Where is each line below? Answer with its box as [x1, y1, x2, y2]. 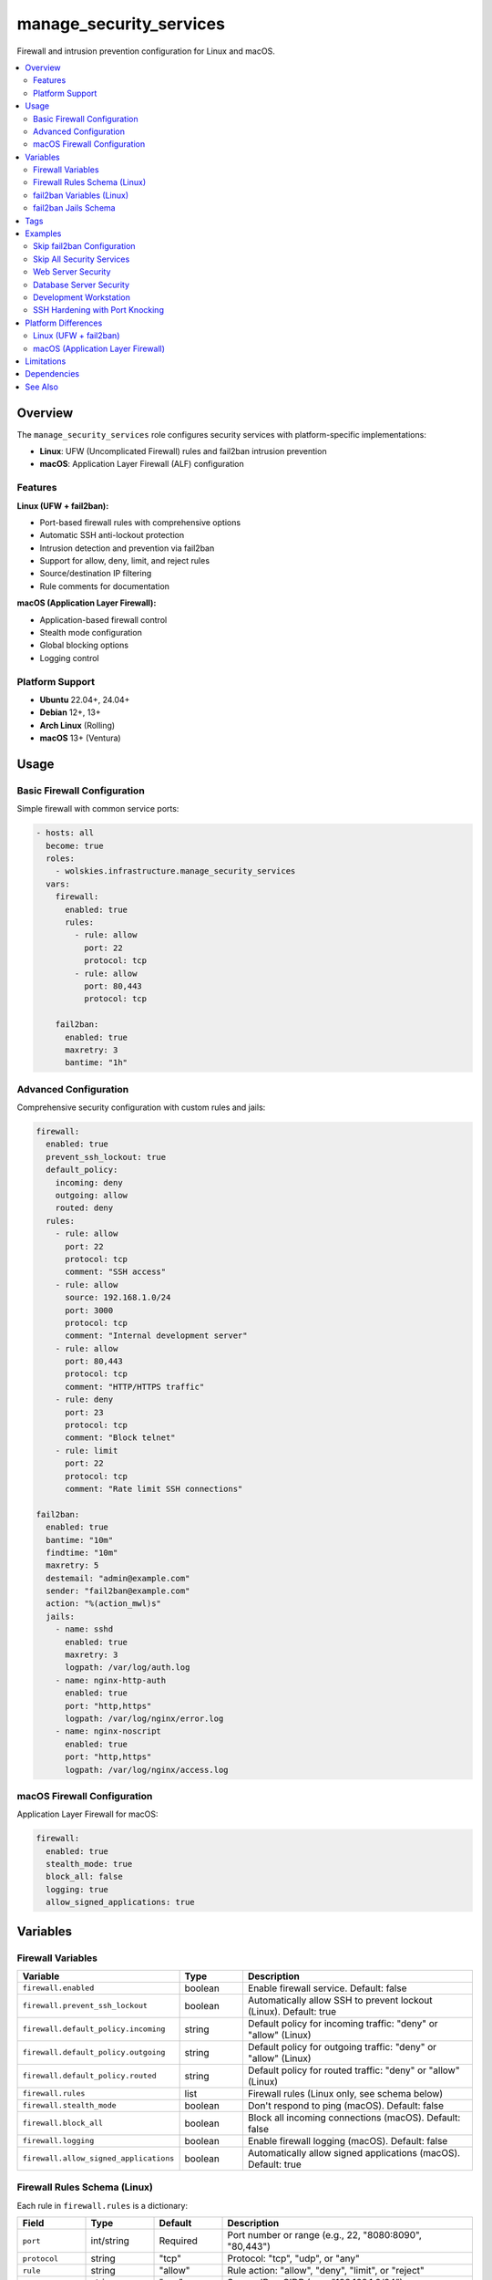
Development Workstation [33, 292, 131, 303]
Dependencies [25, 368, 80, 379]
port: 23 [65, 1407, 104, 1417]
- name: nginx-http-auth [55, 1674, 167, 1685]
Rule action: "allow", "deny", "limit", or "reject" [227, 2264, 425, 2277]
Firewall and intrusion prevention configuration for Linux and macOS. [16, 46, 275, 57]
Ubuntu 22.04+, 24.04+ [39, 694, 130, 705]
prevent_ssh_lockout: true [46, 1152, 167, 1162]
